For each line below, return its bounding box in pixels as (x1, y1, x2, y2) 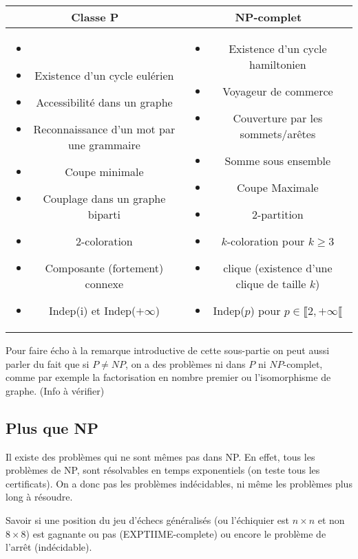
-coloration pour (227, 233, 305, 249)
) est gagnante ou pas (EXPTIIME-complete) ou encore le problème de (25, 526, 326, 540)
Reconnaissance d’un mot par (33, 121, 176, 137)
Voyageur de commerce (222, 83, 333, 99)
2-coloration (76, 233, 133, 249)
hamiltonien (249, 56, 306, 72)
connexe (85, 276, 124, 292)
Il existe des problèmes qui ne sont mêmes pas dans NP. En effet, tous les (6, 449, 315, 463)
